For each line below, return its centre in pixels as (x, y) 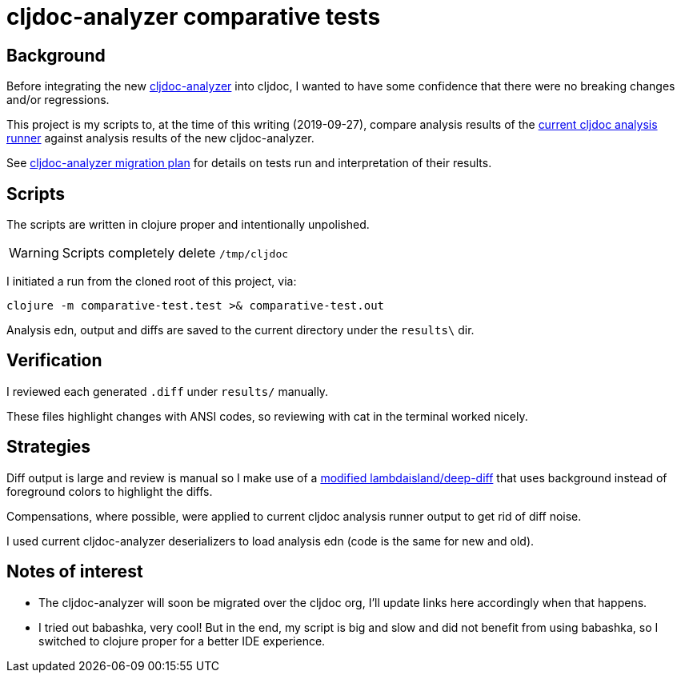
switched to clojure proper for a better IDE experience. (182, 641)
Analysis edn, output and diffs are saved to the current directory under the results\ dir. (240, 330)
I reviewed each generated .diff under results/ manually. (168, 391)
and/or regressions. (58, 100)
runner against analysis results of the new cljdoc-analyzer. (160, 138)
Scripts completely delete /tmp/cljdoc (175, 253)
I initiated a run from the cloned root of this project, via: (152, 282)
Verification (54, 361)
